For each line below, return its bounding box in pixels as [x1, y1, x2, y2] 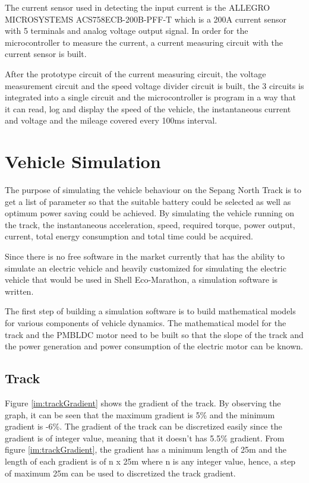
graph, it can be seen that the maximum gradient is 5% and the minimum [5, 408, 275, 421]
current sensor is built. [5, 48, 87, 60]
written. [5, 285, 34, 297]
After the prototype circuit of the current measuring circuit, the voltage [5, 67, 266, 80]
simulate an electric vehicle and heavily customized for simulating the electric [5, 261, 286, 274]
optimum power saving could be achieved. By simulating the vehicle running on [5, 207, 294, 219]
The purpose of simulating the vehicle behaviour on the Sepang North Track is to [5, 184, 301, 196]
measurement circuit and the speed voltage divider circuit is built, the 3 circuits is [5, 79, 304, 91]
